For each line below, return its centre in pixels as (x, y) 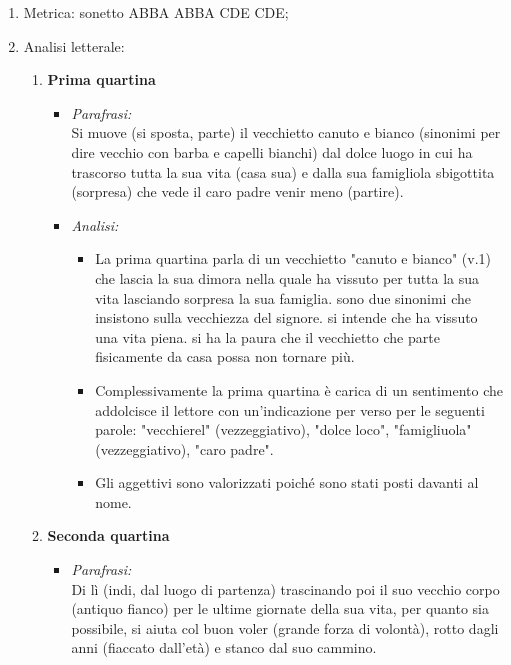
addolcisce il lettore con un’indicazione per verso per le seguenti (290, 409)
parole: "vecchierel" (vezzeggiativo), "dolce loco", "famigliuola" (283, 429)
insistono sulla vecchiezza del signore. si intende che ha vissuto (286, 317)
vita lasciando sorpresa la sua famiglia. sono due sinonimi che (283, 297)
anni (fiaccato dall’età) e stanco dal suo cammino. (224, 647)
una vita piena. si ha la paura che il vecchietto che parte (267, 336)
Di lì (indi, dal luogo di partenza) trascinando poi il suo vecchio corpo (285, 588)
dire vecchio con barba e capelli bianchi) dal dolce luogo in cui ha (272, 151)
